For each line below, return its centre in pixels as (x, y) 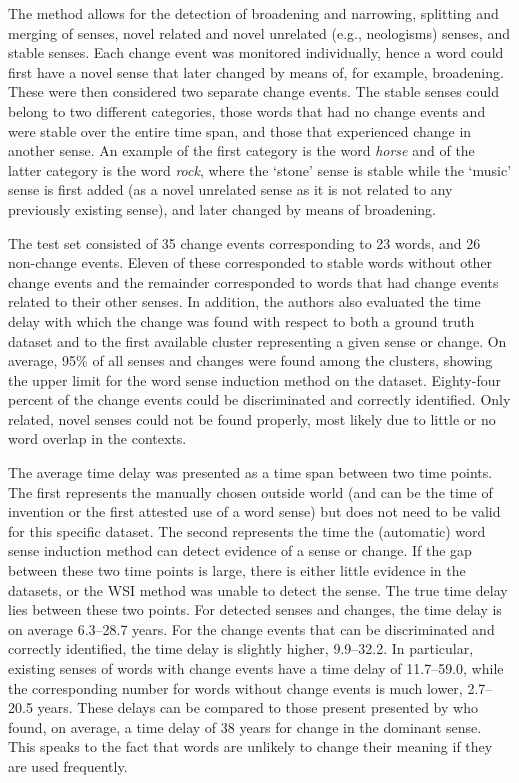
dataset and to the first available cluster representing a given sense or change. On (257, 340)
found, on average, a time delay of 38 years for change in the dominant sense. (245, 726)
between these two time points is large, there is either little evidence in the (237, 570)
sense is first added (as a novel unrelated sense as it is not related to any (230, 189)
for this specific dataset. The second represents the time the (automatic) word (247, 530)
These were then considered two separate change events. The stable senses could (254, 91)
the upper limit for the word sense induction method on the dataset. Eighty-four (254, 379)
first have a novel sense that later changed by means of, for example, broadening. (256, 71)
